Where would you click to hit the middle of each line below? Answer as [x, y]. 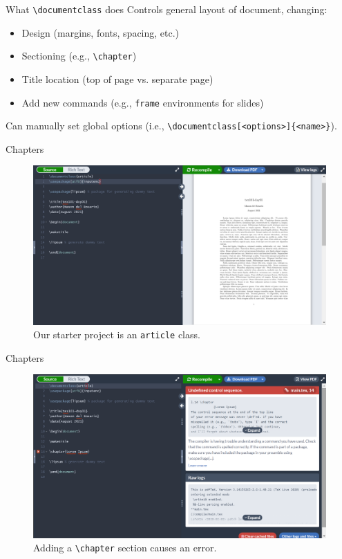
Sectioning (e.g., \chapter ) [79, 56]
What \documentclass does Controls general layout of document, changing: [167, 9]
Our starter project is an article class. [117, 335]
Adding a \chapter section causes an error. [125, 548]
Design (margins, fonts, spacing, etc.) [101, 32]
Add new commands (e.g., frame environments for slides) [143, 102]
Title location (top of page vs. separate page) [117, 79]
